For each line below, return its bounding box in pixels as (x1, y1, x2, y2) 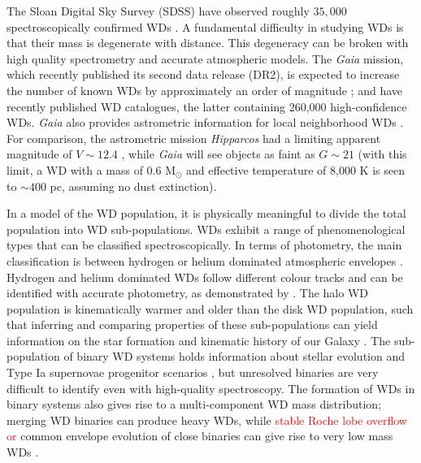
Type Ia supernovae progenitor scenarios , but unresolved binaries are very (7, 364, 379, 381)
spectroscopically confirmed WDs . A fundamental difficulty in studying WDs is (7, 18, 404, 35)
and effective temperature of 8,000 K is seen (186, 161, 405, 178)
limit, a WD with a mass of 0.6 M (7, 161, 176, 178)
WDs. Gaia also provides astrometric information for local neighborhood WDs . (7, 114, 404, 131)
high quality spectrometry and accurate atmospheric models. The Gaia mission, (7, 50, 404, 67)
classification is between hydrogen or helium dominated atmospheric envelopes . (7, 252, 403, 269)
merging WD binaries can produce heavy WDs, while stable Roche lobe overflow (7, 411, 407, 428)
